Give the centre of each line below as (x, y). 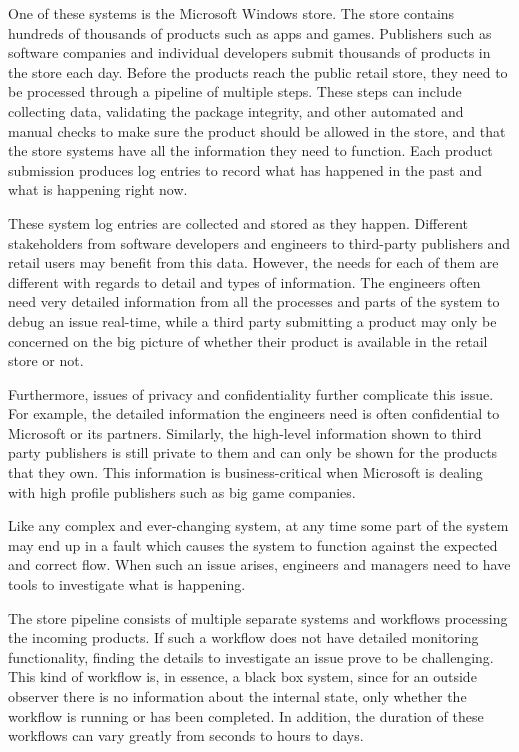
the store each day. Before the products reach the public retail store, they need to (258, 71)
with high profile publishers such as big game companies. (182, 491)
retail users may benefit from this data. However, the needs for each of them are (253, 262)
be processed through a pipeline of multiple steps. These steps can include (235, 91)
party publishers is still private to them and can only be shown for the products (253, 452)
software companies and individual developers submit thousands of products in (249, 52)
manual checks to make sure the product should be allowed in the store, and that (257, 130)
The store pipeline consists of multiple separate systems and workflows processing (258, 617)
